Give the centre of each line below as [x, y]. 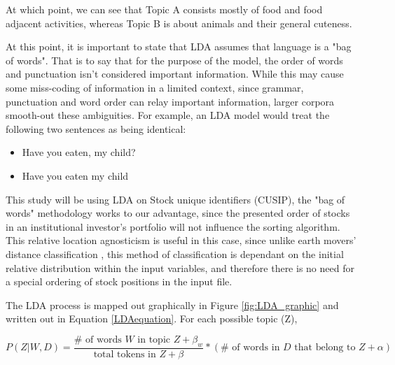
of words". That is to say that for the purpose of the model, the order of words [174, 60]
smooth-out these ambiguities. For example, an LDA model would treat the [168, 115]
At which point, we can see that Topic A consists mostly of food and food [164, 9]
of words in [256, 348]
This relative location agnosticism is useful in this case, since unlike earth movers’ [181, 240]
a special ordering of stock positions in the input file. [119, 281]
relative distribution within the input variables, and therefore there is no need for [180, 267]
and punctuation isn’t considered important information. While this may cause [175, 74]
